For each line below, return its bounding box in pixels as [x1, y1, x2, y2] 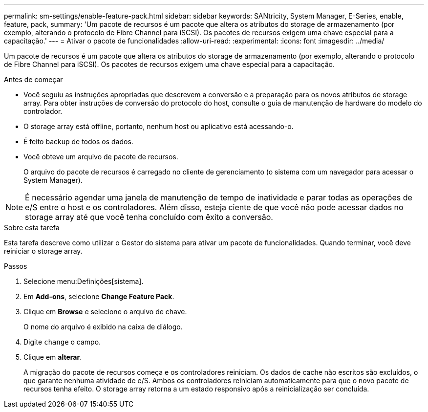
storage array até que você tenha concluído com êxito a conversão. [25, 212, 273, 222]
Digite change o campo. [23, 338, 101, 346]
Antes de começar [4, 75, 63, 84]
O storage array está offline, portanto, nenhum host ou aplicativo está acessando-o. [23, 122, 294, 130]
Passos [4, 262, 27, 270]
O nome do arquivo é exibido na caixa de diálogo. [23, 323, 183, 331]
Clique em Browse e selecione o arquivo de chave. [23, 307, 187, 316]
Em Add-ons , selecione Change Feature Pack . [23, 292, 174, 301]
